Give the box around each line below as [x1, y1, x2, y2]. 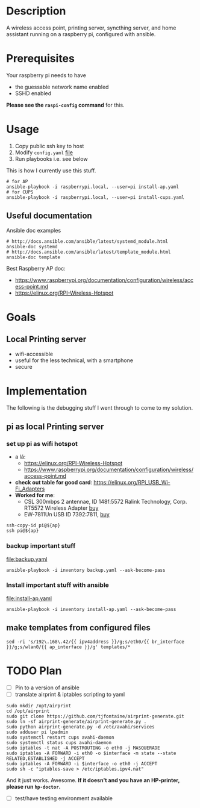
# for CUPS [6, 189, 34, 195]
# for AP [6, 178, 28, 184]
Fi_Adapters [14, 485, 45, 492]
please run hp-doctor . [6, 783, 61, 790]
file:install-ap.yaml [6, 595, 52, 602]
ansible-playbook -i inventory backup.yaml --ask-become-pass [6, 567, 166, 573]
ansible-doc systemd [6, 243, 58, 249]
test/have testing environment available [14, 794, 113, 802]
